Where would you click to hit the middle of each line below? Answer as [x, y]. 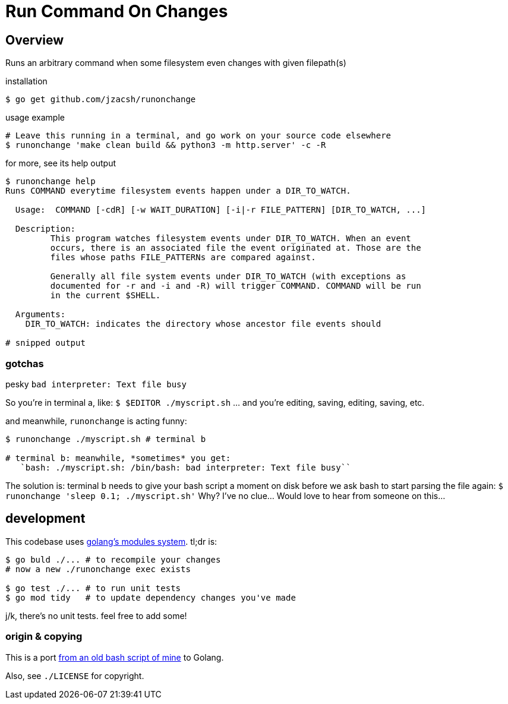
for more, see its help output [61, 163]
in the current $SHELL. [105, 296]
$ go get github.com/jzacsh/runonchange [101, 100]
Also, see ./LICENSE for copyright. [75, 675]
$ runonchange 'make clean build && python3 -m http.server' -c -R [166, 145]
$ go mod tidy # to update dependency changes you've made [151, 597]
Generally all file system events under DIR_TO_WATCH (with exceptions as [228, 277]
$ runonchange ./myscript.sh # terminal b [106, 439]
